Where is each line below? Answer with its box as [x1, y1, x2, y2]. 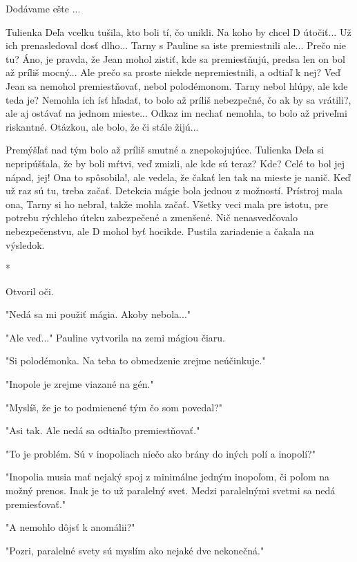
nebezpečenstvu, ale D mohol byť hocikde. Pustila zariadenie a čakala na [6, 223, 314, 238]
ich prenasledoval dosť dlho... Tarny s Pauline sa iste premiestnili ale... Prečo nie [6, 38, 346, 53]
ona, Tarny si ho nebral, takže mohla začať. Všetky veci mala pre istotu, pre [6, 196, 329, 211]
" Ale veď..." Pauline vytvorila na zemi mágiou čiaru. [6, 330, 226, 344]
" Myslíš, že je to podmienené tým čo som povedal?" [6, 400, 223, 414]
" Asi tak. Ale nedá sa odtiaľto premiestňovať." [6, 423, 200, 438]
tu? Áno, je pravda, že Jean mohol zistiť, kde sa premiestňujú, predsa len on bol [6, 51, 345, 66]
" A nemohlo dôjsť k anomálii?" [6, 520, 135, 534]
